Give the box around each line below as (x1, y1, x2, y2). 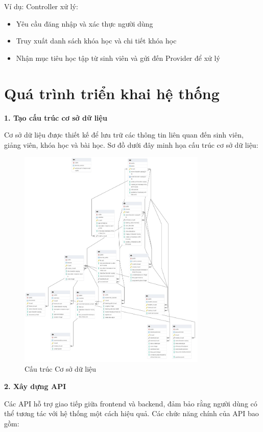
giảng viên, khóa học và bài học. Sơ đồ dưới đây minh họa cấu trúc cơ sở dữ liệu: (4, 139, 258, 150)
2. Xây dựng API (4, 381, 66, 392)
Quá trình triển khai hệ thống (4, 82, 220, 103)
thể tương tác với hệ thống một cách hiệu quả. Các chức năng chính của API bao (4, 408, 259, 419)
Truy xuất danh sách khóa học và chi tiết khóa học (16, 35, 177, 46)
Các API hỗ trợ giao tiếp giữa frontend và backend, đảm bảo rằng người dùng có (4, 398, 257, 408)
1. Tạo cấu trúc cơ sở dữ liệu (4, 112, 107, 123)
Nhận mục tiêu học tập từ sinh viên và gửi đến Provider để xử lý (16, 52, 220, 63)
